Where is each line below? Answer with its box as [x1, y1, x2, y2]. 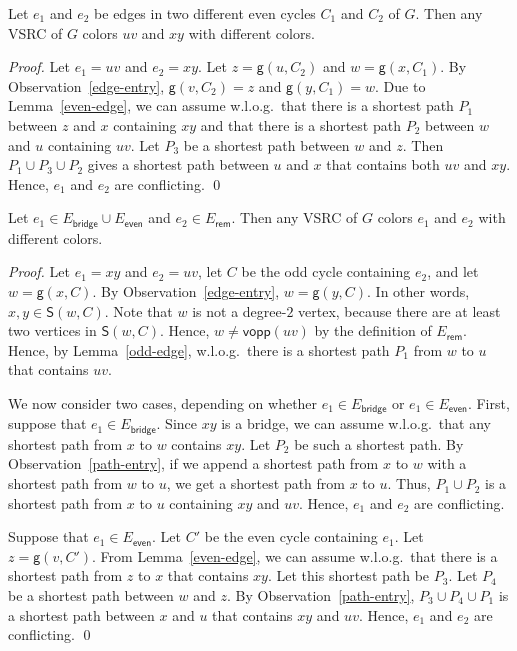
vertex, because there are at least [298, 300, 501, 321]
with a [427, 453, 467, 474]
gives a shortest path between [87, 154, 269, 175]
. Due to [375, 75, 426, 96]
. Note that [104, 300, 173, 321]
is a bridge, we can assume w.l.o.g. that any [221, 413, 491, 434]
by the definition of [314, 320, 432, 341]
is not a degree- [192, 300, 287, 321]
